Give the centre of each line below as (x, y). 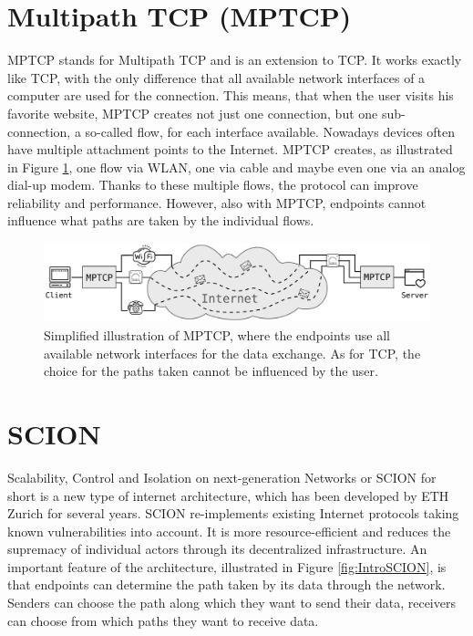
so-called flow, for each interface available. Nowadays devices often (270, 131)
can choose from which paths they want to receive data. (163, 620)
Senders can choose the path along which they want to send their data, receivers (231, 603)
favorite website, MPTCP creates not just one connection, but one (193, 113)
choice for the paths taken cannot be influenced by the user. (211, 371)
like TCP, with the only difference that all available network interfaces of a (216, 77)
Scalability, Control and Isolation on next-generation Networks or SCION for (222, 477)
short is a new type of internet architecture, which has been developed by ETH (228, 495)
